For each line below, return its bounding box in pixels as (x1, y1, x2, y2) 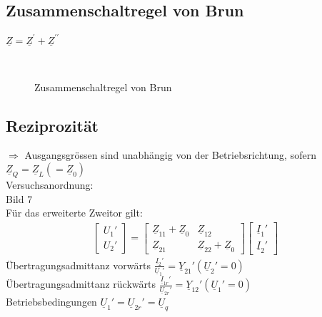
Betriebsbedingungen (6, 294, 97, 309)
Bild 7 (6, 191, 33, 206)
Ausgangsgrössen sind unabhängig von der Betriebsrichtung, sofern (24, 147, 316, 162)
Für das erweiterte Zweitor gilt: (6, 205, 143, 220)
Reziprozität (6, 114, 99, 136)
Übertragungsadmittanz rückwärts (6, 276, 156, 291)
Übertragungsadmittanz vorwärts (6, 257, 151, 272)
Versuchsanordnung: (6, 177, 94, 192)
